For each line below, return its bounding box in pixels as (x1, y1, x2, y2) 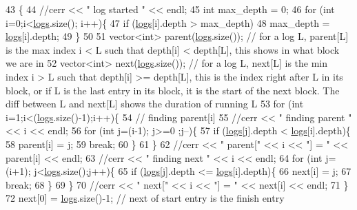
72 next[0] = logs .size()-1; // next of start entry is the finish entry (6, 191, 285, 205)
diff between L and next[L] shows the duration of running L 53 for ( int (6, 96, 304, 111)
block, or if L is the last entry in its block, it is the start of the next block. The (6, 83, 340, 97)
